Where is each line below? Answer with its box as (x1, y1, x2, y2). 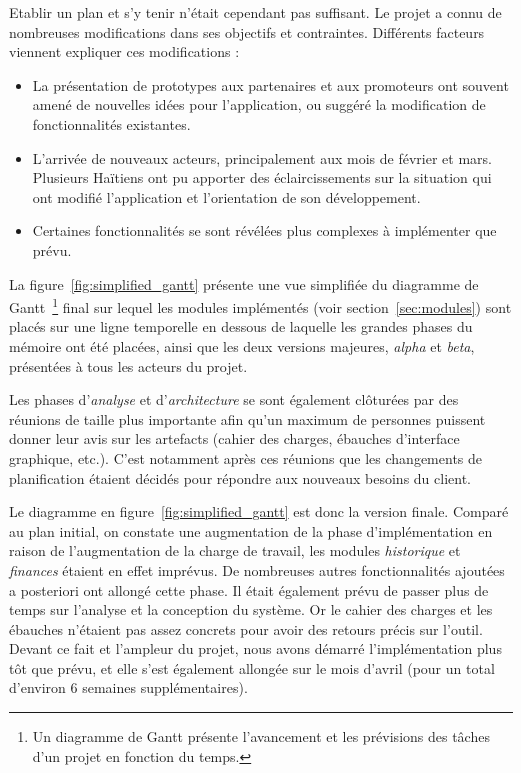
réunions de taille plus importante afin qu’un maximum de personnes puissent (9, 408, 486, 429)
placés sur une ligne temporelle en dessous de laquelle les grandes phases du (9, 316, 473, 337)
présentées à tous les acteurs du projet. (9, 355, 248, 376)
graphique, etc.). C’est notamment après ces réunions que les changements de (9, 447, 483, 468)
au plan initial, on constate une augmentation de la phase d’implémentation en (9, 520, 493, 541)
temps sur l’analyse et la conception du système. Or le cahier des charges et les (9, 599, 493, 620)
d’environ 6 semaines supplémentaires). (9, 677, 248, 698)
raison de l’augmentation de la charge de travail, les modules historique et (9, 540, 461, 561)
